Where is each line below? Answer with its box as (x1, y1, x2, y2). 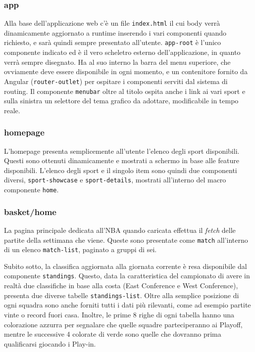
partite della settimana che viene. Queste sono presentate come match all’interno (4, 234, 248, 245)
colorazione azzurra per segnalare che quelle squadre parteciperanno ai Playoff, (4, 319, 243, 329)
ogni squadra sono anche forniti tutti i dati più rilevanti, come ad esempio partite (4, 300, 251, 310)
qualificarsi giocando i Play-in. (4, 338, 96, 349)
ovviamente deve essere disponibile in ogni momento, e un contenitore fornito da (4, 66, 248, 77)
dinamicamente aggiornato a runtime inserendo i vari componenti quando (4, 27, 227, 38)
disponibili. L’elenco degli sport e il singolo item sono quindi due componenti (4, 165, 237, 175)
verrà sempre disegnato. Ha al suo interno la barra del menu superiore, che (4, 56, 231, 67)
